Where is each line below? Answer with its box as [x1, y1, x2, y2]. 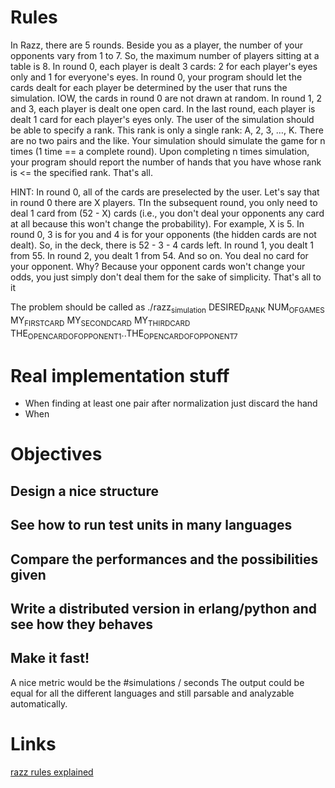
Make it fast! [10, 650, 90, 667]
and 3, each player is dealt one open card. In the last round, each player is [10, 102, 316, 115]
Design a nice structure [10, 482, 159, 500]
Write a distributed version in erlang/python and [10, 601, 318, 618]
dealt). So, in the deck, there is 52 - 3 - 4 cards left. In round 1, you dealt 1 [10, 239, 314, 251]
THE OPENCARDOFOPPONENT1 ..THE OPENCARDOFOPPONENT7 [10, 327, 238, 341]
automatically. [10, 697, 68, 710]
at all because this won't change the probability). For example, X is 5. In [10, 217, 305, 230]
